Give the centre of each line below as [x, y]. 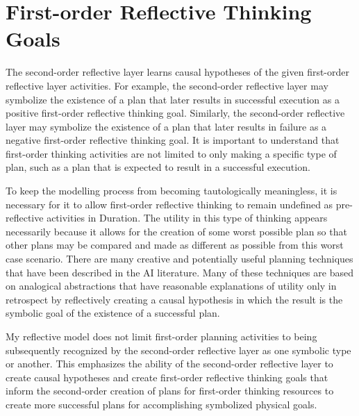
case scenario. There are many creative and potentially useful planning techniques [179, 259]
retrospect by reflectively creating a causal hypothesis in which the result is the [174, 299]
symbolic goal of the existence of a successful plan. [113, 313]
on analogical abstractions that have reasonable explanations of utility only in [171, 286]
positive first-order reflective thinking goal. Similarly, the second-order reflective [175, 113]
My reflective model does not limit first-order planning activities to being [161, 336]
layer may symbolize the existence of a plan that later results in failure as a [166, 126]
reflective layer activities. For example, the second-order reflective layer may [167, 85]
